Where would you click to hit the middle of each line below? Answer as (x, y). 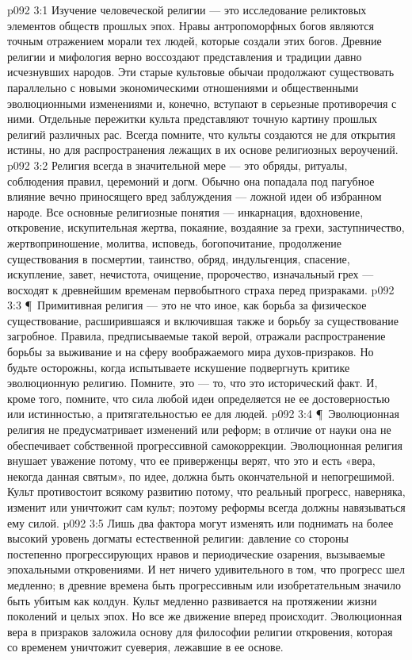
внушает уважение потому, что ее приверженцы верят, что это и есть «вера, (191, 460)
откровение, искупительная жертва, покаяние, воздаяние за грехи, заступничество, (206, 227)
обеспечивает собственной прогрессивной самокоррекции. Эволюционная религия (205, 445)
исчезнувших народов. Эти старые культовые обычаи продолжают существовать (201, 72)
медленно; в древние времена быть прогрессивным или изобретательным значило (204, 584)
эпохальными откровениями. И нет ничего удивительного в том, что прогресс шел (206, 569)
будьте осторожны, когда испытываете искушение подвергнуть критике (179, 367)
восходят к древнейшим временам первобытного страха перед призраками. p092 (201, 289)
